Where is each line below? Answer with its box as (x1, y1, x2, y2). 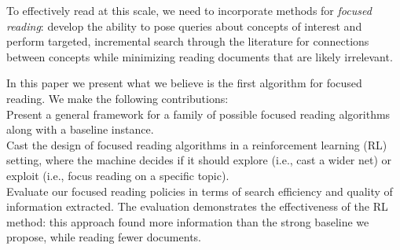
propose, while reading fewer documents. (6, 229, 201, 245)
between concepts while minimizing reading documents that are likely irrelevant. (6, 48, 393, 64)
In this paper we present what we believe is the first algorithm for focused (6, 75, 362, 91)
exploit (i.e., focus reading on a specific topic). (6, 167, 229, 183)
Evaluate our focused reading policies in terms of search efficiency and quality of (6, 182, 393, 199)
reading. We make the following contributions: (6, 90, 229, 106)
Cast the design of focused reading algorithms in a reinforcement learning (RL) (6, 136, 387, 153)
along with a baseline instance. (6, 121, 154, 138)
